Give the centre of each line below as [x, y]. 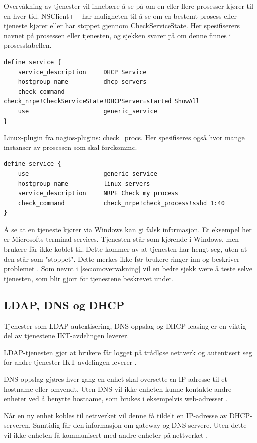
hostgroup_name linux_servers [84, 184]
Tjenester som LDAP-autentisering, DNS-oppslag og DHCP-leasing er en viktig [125, 326]
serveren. [17, 425]
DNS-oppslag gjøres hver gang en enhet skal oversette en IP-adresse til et [116, 379]
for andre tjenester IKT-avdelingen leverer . [70, 362]
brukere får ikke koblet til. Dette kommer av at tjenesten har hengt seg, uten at [126, 249]
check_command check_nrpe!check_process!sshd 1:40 [121, 203]
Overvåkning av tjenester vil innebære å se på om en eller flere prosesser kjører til [128, 6]
